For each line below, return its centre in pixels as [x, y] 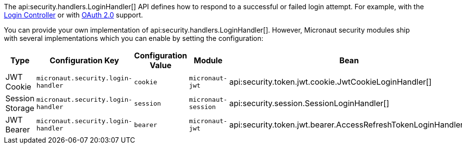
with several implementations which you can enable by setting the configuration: [134, 38]
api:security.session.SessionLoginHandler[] [309, 103]
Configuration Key [84, 60]
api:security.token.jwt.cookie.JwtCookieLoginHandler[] [330, 82]
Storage [20, 108]
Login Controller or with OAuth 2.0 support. [74, 15]
